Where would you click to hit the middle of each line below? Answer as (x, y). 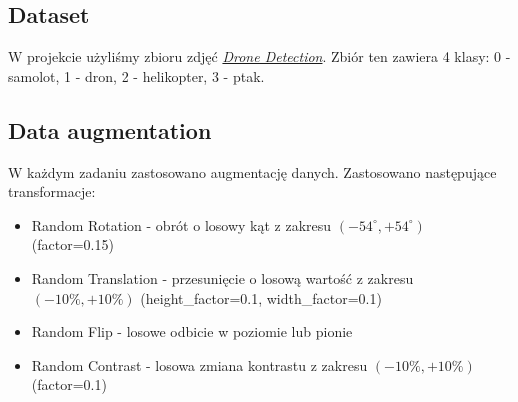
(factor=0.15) (72, 244)
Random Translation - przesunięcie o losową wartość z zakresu (222, 277)
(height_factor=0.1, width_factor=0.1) (261, 297)
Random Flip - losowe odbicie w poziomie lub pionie (192, 331)
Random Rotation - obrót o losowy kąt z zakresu (181, 224)
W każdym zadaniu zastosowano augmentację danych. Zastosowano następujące (252, 171)
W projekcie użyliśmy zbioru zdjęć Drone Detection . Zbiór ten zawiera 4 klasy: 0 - (259, 56)
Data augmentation (110, 129)
